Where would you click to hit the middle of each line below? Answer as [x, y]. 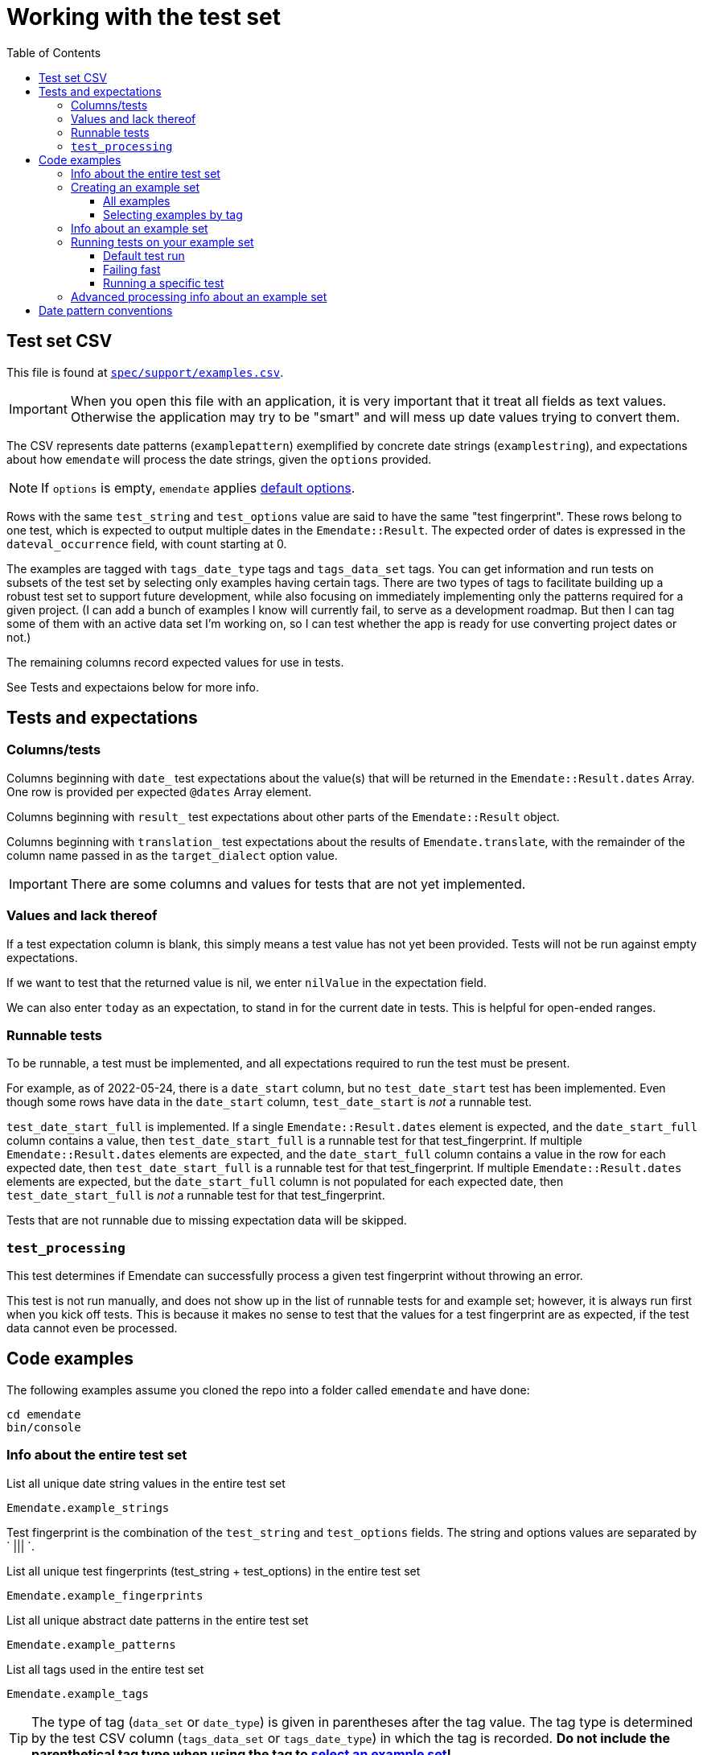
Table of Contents [54, 52]
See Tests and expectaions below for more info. [133, 687]
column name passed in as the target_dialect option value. [172, 855]
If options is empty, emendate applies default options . [198, 487]
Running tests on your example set [162, 242]
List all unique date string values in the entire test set [146, 1483]
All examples [137, 200]
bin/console [44, 1427]
